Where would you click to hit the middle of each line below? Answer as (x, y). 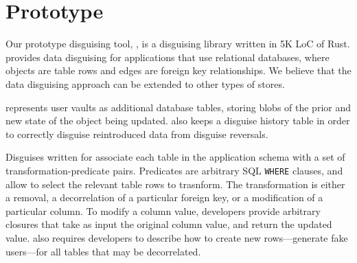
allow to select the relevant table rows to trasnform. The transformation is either (175, 184)
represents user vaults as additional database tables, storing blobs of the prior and (178, 107)
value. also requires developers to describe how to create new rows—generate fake (177, 237)
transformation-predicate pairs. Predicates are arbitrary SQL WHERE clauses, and (174, 170)
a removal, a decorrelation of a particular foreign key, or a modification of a (164, 197)
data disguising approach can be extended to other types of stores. (145, 83)
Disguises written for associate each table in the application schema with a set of (175, 157)
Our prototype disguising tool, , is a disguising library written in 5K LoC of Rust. (178, 44)
